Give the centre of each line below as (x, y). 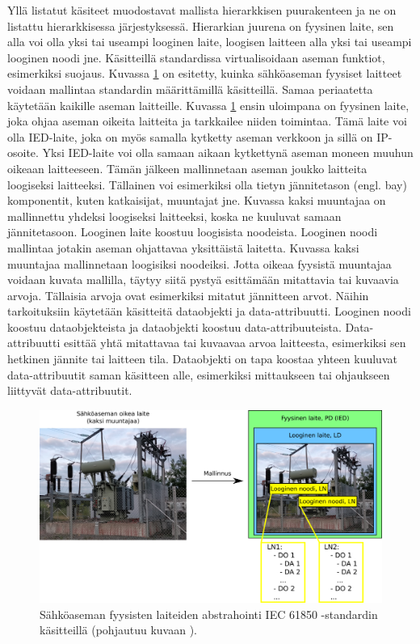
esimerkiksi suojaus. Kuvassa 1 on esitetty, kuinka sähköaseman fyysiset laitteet (205, 73)
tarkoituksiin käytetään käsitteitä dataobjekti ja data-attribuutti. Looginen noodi (209, 311)
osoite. (23, 153)
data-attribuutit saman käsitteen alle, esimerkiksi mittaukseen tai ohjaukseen (199, 374)
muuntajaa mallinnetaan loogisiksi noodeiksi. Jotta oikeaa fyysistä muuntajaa (199, 263)
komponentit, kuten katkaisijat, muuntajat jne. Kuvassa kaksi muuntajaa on (197, 200)
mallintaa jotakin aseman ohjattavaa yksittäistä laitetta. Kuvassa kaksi (183, 247)
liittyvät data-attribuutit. (70, 390)
